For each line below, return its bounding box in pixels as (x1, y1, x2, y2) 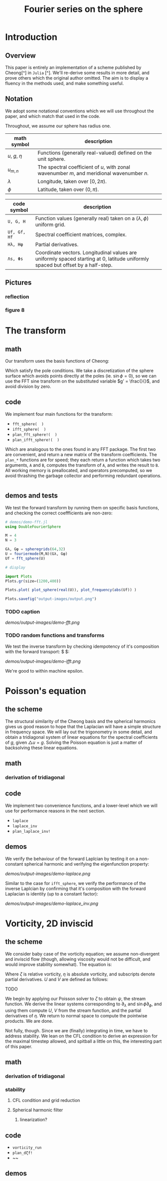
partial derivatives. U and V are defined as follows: (5, 976, 108, 982)
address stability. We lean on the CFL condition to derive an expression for (5, 1033, 158, 1039)
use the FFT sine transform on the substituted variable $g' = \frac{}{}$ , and (5, 378, 160, 384)
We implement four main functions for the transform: (5, 411, 113, 417)
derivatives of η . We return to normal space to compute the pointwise (5, 1012, 148, 1018)
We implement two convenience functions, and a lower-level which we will (5, 802, 158, 808)
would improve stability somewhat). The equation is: (5, 961, 112, 967)
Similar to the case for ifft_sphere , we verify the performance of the (5, 880, 146, 886)
